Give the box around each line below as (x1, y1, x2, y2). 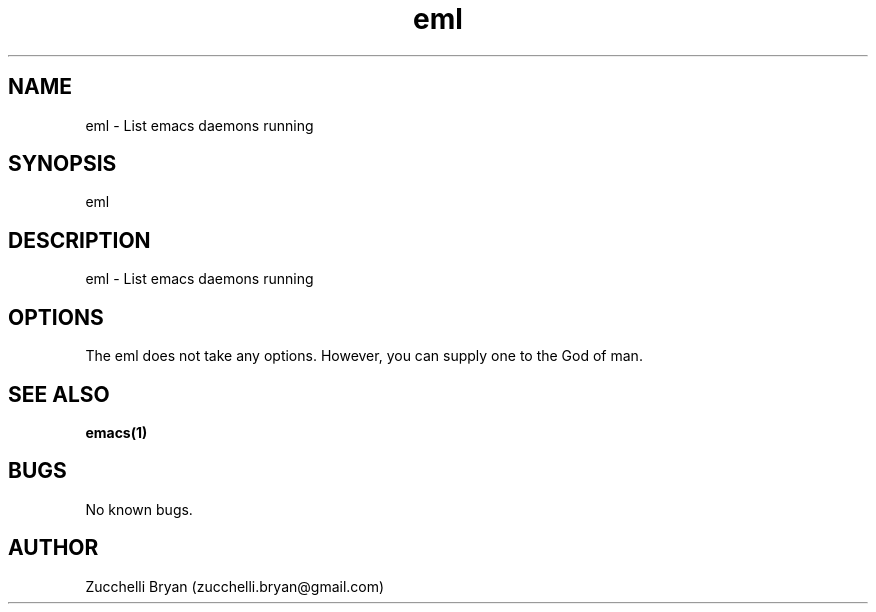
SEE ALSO (8, 381, 110, 407)
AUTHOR (8, 535, 99, 561)
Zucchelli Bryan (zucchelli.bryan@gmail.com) (85, 577, 385, 595)
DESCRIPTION (8, 227, 151, 253)
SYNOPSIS (8, 151, 117, 177)
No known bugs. (85, 500, 193, 518)
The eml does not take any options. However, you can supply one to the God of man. (85, 347, 643, 365)
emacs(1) (85, 423, 148, 441)
